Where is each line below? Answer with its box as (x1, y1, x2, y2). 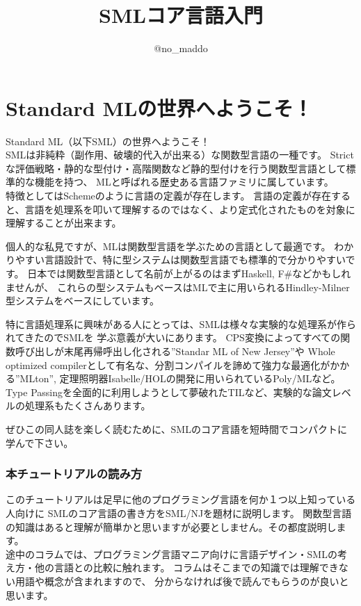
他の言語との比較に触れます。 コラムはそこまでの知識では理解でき (34, 560, 339, 575)
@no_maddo (154, 41, 208, 56)
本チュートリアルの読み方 (6, 465, 143, 482)
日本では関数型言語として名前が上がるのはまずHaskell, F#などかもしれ (27, 266, 351, 280)
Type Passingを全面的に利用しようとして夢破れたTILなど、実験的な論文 (6, 384, 332, 399)
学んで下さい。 (6, 435, 74, 450)
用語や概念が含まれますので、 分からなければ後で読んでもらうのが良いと (15, 573, 349, 588)
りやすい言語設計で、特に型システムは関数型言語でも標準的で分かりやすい (6, 252, 346, 267)
